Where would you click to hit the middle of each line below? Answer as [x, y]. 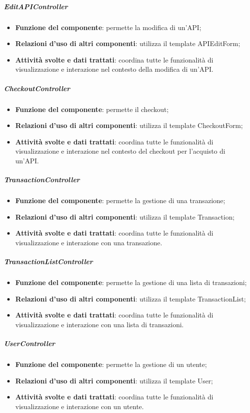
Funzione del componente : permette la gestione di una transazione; [120, 200]
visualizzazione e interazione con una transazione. [89, 242]
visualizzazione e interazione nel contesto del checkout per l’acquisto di [120, 151]
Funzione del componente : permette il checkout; [92, 109]
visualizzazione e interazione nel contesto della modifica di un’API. [114, 69]
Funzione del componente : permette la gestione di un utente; [111, 364]
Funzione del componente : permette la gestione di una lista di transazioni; [131, 282]
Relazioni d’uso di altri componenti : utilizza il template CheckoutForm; [129, 125]
